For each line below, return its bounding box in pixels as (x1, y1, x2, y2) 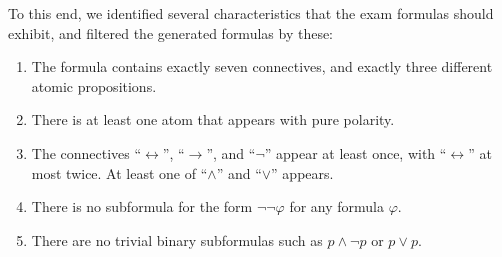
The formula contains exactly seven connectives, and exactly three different (31, 56, 493, 77)
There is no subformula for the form (31, 196, 253, 217)
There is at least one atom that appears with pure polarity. (31, 109, 395, 130)
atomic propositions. (31, 75, 157, 96)
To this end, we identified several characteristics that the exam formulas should (8, 3, 494, 23)
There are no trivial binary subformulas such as (31, 229, 323, 250)
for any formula (289, 196, 384, 217)
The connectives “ (31, 142, 142, 163)
